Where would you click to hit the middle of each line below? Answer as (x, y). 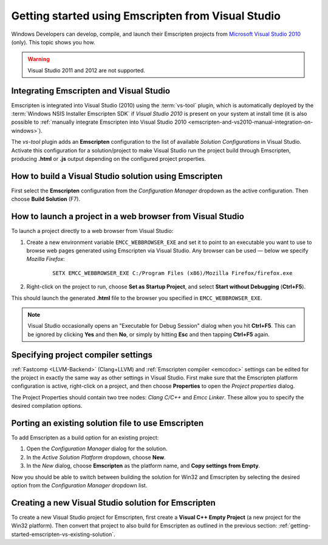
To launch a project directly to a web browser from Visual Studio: (92, 231)
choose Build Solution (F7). (46, 199)
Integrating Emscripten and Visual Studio (91, 91)
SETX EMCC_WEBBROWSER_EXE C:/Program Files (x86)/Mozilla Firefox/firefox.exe (173, 273)
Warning (39, 59)
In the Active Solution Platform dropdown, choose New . (96, 457)
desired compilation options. (47, 406)
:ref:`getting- (295, 526)
